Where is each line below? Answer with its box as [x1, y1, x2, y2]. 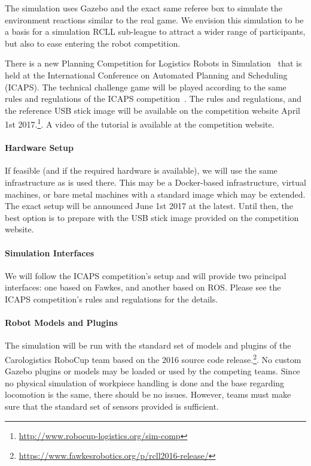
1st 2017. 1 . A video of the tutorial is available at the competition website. [5, 116, 275, 130]
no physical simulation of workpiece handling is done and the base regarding [5, 376, 285, 389]
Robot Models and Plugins [5, 316, 118, 329]
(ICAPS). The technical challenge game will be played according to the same [5, 80, 286, 93]
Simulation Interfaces [5, 246, 94, 259]
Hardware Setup [5, 141, 74, 154]
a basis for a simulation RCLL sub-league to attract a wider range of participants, [5, 25, 306, 38]
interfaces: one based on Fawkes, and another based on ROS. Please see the [5, 281, 281, 293]
